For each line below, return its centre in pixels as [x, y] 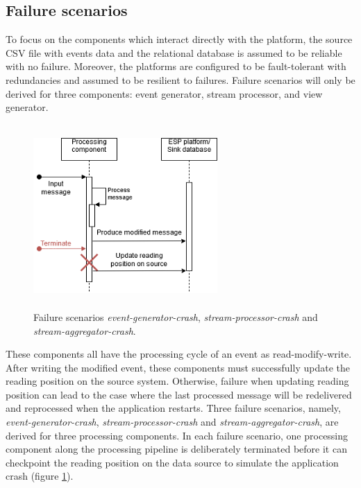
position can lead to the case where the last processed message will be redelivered [179, 394]
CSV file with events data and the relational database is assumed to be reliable [174, 52]
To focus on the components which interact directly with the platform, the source [179, 39]
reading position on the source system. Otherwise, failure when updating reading [177, 381]
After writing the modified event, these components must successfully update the [178, 367]
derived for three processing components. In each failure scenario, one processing [177, 435]
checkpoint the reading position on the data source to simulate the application [172, 462]
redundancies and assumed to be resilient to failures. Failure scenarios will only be [180, 79]
